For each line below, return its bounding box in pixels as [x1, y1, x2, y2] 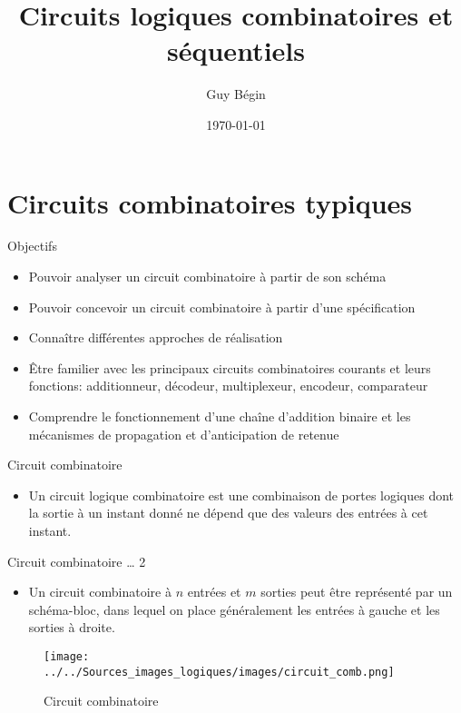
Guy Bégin [206, 84, 266, 104]
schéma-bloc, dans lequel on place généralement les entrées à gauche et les [28, 599, 440, 619]
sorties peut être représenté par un [260, 582, 453, 601]
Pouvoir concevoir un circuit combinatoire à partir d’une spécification [28, 297, 416, 316]
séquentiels [167, 32, 305, 69]
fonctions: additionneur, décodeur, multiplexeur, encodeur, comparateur [28, 376, 428, 395]
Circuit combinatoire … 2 [7, 551, 146, 570]
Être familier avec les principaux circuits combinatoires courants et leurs [28, 358, 431, 377]
